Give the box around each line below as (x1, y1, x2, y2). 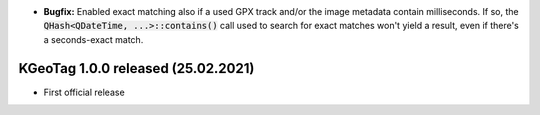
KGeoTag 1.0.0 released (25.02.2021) (18, 60, 255, 77)
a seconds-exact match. (43, 33, 144, 45)
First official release (43, 86, 125, 98)
